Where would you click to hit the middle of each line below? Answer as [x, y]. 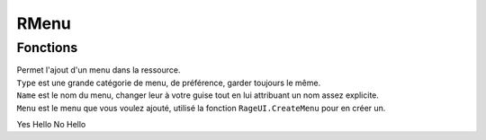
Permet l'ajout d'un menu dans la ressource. [99, 70]
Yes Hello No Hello [51, 124]
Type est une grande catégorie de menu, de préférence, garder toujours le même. [169, 83]
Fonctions [47, 48]
